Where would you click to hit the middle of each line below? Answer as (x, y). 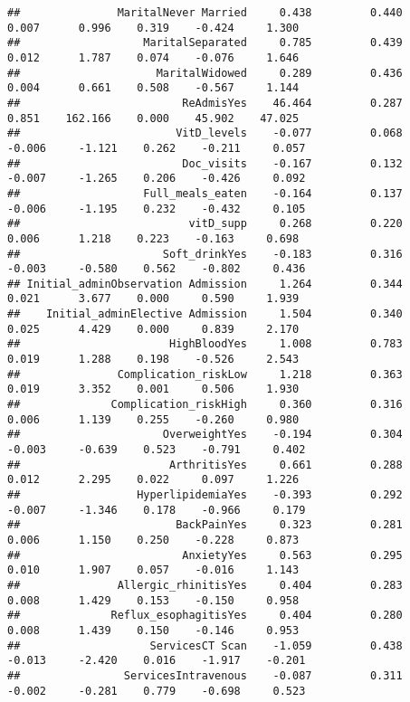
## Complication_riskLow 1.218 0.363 (205, 374)
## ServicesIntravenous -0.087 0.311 (205, 675)
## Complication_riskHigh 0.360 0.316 (205, 405)
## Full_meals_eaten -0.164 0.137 (205, 193)
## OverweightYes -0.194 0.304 (205, 435)
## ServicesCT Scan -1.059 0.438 (205, 645)
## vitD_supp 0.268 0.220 (205, 224)
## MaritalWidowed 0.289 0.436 (205, 73)
